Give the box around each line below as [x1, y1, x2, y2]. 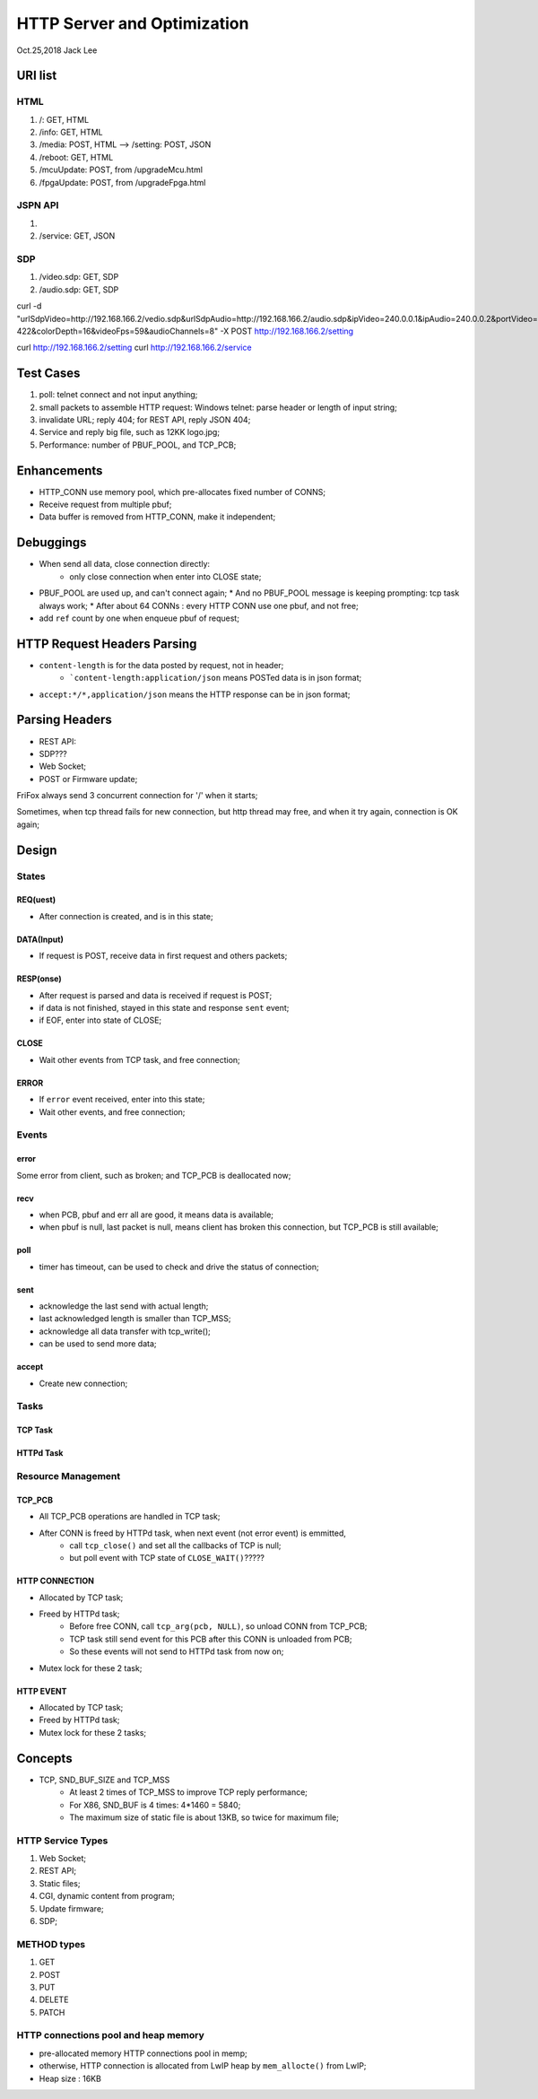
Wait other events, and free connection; [39, 1106, 186, 1117]
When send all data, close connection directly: [39, 559, 211, 570]
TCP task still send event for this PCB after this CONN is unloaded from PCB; [69, 1633, 352, 1644]
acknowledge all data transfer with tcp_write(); [39, 1326, 211, 1337]
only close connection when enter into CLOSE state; [69, 570, 262, 582]
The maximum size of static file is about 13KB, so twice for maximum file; [69, 1812, 340, 1823]
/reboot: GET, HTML [39, 152, 114, 162]
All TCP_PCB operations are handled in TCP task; [39, 1511, 221, 1522]
